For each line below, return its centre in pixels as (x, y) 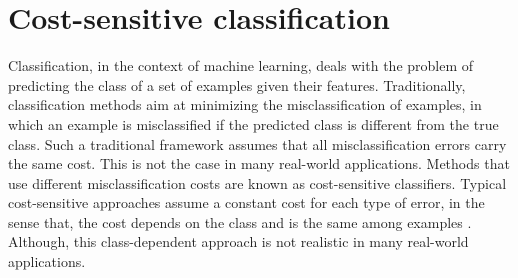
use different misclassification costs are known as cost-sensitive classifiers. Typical (257, 182)
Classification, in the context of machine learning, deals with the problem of (241, 65)
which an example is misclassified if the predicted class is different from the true (253, 123)
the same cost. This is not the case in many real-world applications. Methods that (259, 163)
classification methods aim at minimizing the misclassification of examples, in (245, 104)
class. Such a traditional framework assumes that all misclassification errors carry (257, 143)
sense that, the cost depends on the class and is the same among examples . (240, 221)
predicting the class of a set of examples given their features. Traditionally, (237, 84)
